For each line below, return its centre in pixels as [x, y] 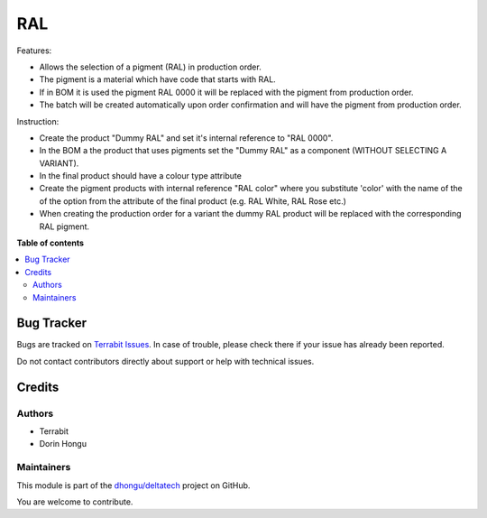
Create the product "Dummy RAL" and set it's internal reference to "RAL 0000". [186, 138]
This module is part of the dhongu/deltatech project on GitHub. [133, 485]
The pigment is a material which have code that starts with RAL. [158, 79]
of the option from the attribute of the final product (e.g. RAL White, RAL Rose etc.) [193, 201]
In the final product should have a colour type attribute [141, 176]
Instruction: [38, 121]
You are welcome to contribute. [75, 502]
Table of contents [51, 243]
